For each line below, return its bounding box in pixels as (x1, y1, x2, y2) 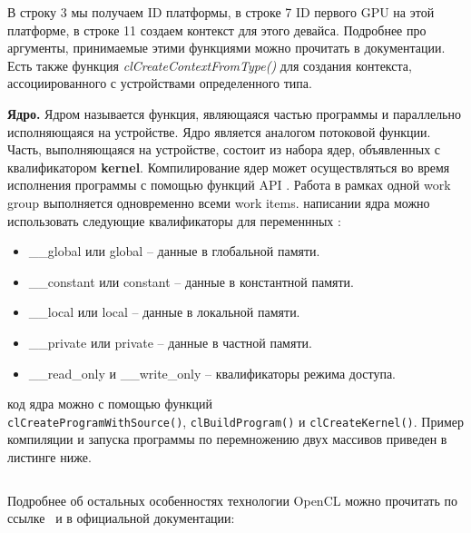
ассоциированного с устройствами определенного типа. (7, 74, 312, 93)
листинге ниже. (7, 447, 92, 466)
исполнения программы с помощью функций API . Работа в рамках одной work (7, 175, 451, 194)
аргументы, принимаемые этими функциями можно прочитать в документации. (7, 38, 446, 57)
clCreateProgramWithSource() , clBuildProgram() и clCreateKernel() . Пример (7, 411, 465, 430)
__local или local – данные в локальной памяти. (28, 302, 300, 321)
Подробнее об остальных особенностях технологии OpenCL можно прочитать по (7, 490, 457, 509)
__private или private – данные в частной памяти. (28, 332, 312, 351)
